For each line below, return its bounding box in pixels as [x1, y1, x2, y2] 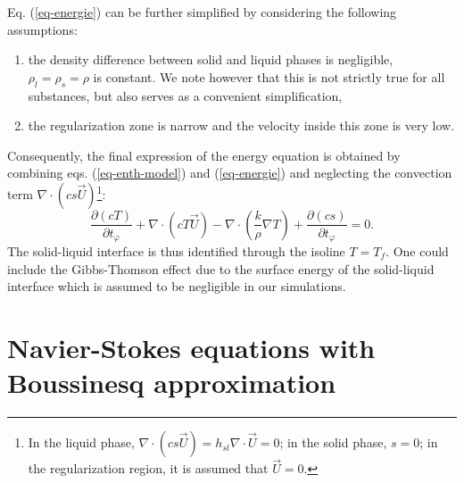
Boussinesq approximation [7, 364, 336, 401]
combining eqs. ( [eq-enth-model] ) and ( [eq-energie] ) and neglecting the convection [7, 163, 452, 182]
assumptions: [7, 20, 78, 38]
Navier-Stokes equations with [7, 329, 376, 365]
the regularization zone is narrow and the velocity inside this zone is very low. [28, 116, 455, 135]
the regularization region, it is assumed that [28, 459, 269, 478]
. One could [385, 242, 449, 260]
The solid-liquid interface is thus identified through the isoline [7, 242, 345, 260]
